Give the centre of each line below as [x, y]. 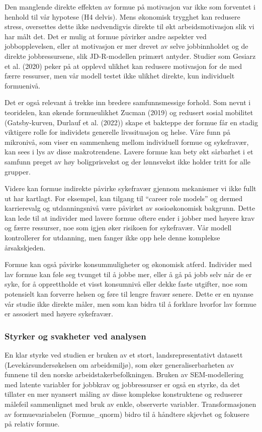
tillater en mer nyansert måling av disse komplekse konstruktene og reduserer [124, 394]
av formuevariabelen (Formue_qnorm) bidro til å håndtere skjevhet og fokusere [127, 414]
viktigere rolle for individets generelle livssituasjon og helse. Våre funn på [117, 132]
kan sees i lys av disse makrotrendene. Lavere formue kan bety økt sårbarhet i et [129, 152]
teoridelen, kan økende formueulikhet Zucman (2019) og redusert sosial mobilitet [129, 112]
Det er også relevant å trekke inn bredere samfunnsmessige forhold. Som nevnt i [128, 102]
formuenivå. [23, 85]
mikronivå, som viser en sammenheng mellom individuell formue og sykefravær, [127, 142]
